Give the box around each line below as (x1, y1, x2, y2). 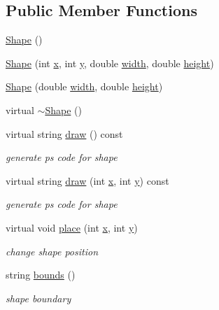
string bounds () (6, 267, 76, 282)
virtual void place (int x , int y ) (6, 220, 138, 234)
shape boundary (6, 290, 71, 305)
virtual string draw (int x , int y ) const (6, 173, 169, 188)
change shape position (6, 244, 99, 258)
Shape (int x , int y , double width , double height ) (6, 55, 214, 70)
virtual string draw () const (6, 126, 123, 141)
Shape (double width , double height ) (6, 79, 163, 94)
